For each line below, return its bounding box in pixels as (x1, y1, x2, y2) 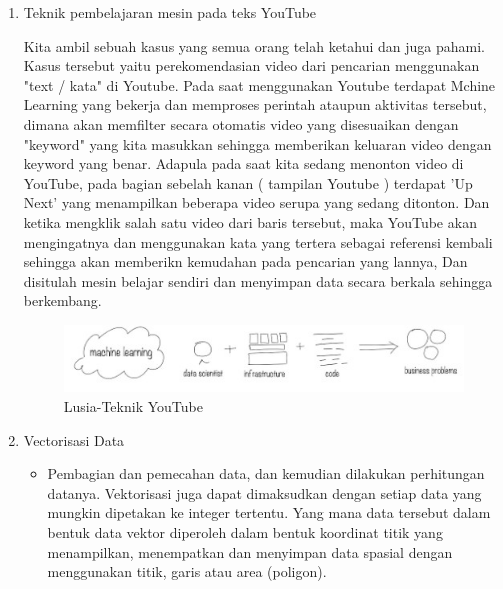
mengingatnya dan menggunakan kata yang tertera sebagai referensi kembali (23, 231, 493, 252)
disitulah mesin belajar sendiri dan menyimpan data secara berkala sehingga (23, 270, 493, 291)
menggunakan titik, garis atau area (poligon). (47, 561, 327, 582)
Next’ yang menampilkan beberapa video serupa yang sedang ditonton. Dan (23, 192, 490, 213)
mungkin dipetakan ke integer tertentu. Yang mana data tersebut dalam (47, 502, 491, 523)
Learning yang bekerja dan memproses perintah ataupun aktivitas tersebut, (23, 94, 487, 115)
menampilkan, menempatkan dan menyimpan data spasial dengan (47, 541, 453, 562)
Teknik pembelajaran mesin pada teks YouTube (23, 2, 317, 22)
